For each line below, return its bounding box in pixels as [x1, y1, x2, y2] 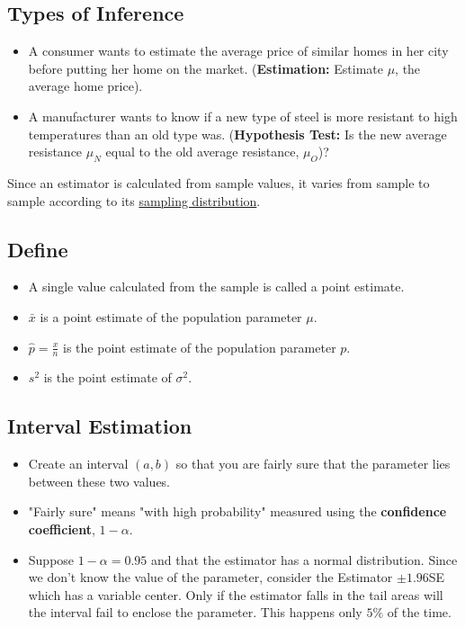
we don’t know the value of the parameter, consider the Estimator [28, 568, 393, 587]
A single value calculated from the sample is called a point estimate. [28, 277, 405, 296]
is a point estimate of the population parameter [40, 307, 302, 326]
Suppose [28, 550, 75, 569]
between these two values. [28, 471, 171, 490]
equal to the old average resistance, [105, 142, 300, 161]
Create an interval [28, 454, 129, 473]
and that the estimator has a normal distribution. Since [151, 550, 458, 569]
